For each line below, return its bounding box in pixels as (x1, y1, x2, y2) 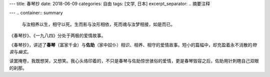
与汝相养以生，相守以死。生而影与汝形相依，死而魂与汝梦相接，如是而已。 (21, 21, 175, 27)
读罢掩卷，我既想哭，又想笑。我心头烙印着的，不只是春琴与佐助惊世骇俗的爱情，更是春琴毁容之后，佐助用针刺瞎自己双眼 (9, 58, 259, 64)
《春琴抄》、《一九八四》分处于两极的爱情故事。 (9, 32, 106, 38)
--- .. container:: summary (9, 10, 63, 16)
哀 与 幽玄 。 (9, 48, 31, 54)
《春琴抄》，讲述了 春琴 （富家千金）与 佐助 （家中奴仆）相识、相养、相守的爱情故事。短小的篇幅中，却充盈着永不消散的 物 (9, 41, 257, 47)
